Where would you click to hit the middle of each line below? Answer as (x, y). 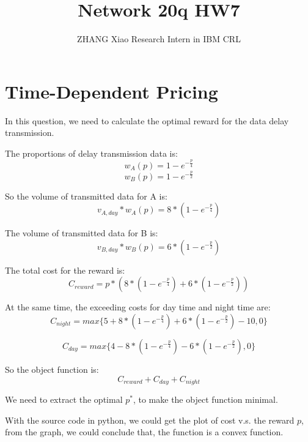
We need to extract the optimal (64, 399)
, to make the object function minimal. (205, 399)
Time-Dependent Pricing (112, 91)
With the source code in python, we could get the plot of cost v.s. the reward (150, 420)
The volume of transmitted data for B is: (82, 233)
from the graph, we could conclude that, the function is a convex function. (144, 432)
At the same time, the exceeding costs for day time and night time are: (138, 307)
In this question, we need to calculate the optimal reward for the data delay (147, 120)
